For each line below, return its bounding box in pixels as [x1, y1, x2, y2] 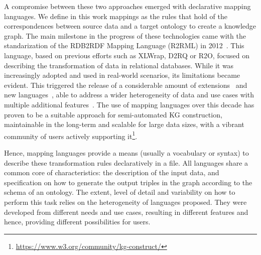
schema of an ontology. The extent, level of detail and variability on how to [4, 187, 235, 197]
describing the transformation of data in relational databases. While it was [4, 60, 234, 70]
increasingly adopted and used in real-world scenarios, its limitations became [4, 70, 240, 80]
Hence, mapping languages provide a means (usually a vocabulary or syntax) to [4, 147, 249, 158]
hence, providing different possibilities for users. [4, 216, 151, 227]
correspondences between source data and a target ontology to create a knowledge [4, 21, 256, 31]
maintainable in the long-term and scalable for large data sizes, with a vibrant [4, 119, 244, 130]
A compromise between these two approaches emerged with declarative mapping [4, 1, 251, 11]
